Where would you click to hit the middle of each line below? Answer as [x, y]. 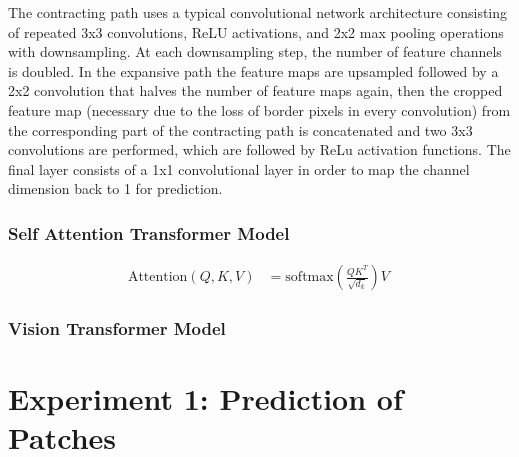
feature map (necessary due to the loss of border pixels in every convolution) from [259, 109]
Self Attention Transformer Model [149, 232]
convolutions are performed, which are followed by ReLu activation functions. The [259, 149]
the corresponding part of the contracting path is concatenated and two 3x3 [240, 129]
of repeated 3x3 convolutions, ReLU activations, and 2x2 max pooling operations [256, 31]
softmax [309, 277]
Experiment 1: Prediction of [205, 398]
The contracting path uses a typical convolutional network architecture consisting [258, 12]
